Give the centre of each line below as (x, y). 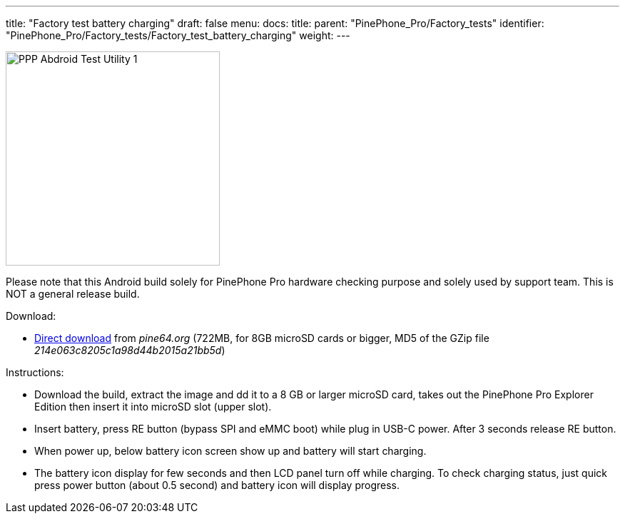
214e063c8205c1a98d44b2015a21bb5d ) (130, 350)
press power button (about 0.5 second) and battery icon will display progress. (217, 485)
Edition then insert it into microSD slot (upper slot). (153, 407)
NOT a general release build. (73, 294)
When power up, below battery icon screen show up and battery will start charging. (230, 451)
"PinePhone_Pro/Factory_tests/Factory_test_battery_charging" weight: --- (178, 35)
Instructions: (35, 372)
